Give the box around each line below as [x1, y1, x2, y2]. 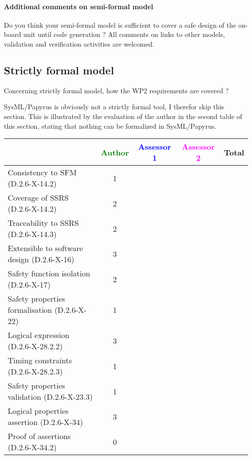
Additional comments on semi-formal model [4, 1, 154, 11]
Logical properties [8, 405, 69, 417]
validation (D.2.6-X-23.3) [8, 391, 93, 403]
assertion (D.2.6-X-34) [8, 416, 83, 428]
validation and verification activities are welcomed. [4, 38, 155, 49]
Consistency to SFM [8, 167, 77, 178]
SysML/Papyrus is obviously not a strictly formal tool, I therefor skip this [4, 102, 224, 112]
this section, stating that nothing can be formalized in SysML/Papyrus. [4, 120, 217, 131]
